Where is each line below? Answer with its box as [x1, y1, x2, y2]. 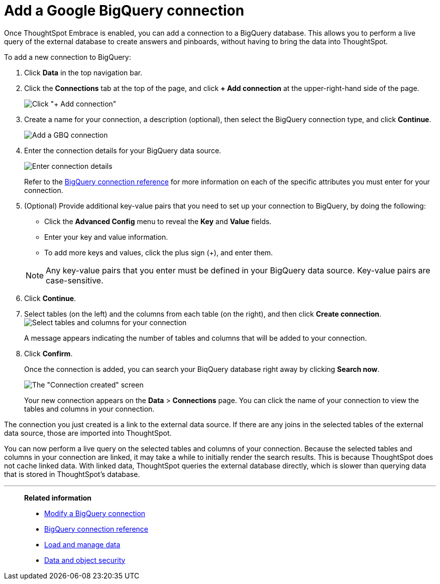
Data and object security [44, 555, 126, 564]
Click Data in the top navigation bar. [24, 68, 143, 77]
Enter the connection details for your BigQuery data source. [24, 146, 222, 155]
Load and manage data [44, 540, 121, 549]
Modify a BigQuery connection [44, 509, 146, 518]
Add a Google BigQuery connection [4, 2, 245, 19]
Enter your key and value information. [44, 232, 168, 241]
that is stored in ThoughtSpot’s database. [4, 469, 140, 478]
